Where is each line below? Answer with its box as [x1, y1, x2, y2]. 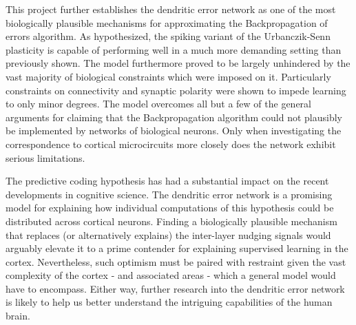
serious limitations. [6, 150, 85, 165]
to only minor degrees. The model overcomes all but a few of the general [6, 96, 311, 111]
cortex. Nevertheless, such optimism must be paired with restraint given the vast [6, 254, 346, 269]
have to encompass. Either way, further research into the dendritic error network [6, 281, 345, 295]
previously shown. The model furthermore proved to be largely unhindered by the [6, 56, 350, 70]
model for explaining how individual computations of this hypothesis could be [6, 200, 334, 215]
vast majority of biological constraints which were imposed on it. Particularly [6, 69, 331, 83]
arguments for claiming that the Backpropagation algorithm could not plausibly [6, 109, 343, 124]
